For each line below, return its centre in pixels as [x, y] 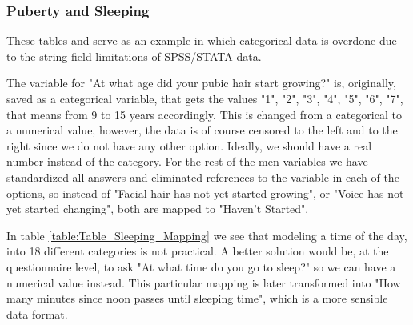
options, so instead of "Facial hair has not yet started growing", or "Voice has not [205, 193]
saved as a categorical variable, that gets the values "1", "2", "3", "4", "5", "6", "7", [205, 98]
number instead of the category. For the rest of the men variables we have [187, 161]
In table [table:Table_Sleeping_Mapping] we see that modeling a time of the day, [207, 235]
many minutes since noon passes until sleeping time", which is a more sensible [197, 298]
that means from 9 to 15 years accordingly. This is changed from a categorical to [204, 114]
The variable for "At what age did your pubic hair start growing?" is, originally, [201, 83]
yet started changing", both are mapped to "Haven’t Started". [158, 209]
